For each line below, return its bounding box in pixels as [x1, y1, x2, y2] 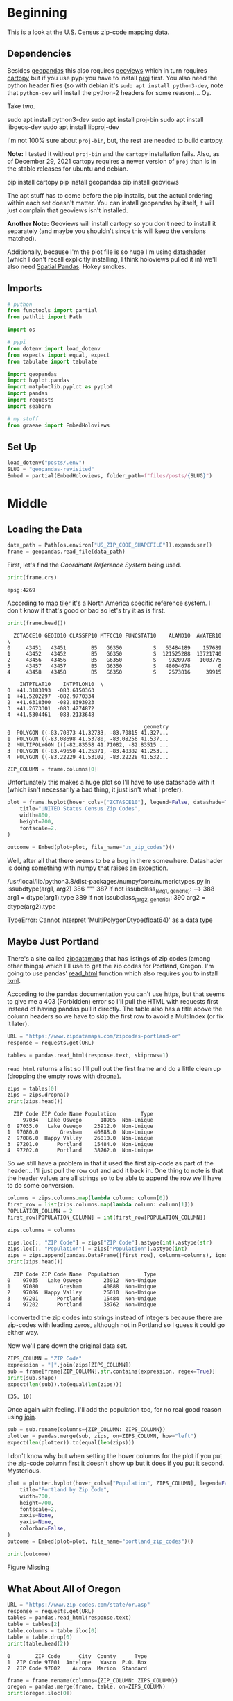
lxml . [7, 976, 21, 984]
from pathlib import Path [7, 314, 82, 320]
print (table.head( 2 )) [7, 1640, 70, 1647]
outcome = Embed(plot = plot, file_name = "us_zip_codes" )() [7, 844, 175, 850]
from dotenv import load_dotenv [7, 345, 101, 352]
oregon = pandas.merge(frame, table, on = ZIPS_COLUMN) [7, 1684, 166, 1691]
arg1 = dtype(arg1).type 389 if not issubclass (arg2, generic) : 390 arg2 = [7, 894, 206, 903]
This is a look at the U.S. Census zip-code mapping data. [7, 28, 170, 36]
